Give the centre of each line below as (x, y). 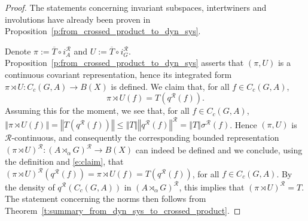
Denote (18, 51)
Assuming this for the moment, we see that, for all (97, 110)
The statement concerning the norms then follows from (106, 199)
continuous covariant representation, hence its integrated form (118, 74)
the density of (30, 187)
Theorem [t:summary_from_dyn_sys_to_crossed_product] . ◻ (123, 210)
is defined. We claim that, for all (170, 86)
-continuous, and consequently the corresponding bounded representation (145, 137)
